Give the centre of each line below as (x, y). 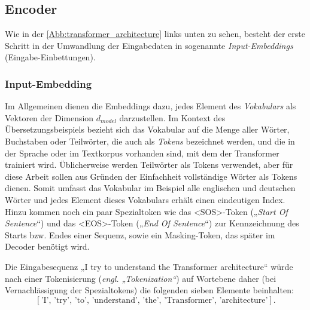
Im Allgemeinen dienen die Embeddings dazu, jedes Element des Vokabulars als (151, 106)
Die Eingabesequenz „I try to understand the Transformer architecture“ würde (149, 266)
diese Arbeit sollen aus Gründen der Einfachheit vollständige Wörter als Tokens (151, 176)
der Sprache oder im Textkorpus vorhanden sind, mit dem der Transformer (142, 153)
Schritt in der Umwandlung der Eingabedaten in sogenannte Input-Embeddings (149, 45)
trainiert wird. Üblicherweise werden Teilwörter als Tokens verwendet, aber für (149, 165)
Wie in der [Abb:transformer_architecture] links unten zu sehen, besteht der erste (155, 34)
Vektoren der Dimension (49, 117)
